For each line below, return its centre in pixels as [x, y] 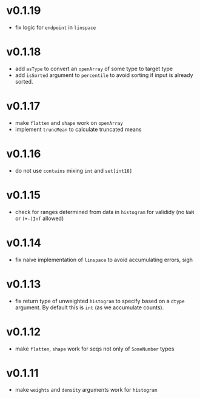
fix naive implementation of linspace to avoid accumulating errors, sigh [104, 260]
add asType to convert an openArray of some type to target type [94, 69]
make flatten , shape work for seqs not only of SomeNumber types [95, 349]
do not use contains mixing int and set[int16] [74, 170]
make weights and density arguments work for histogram [86, 390]
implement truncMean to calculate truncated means [78, 129]
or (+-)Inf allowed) [39, 218]
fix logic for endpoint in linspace [55, 27]
